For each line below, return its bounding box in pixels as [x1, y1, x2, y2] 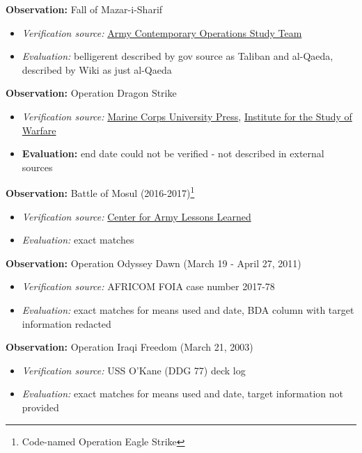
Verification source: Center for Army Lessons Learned [22, 209, 251, 223]
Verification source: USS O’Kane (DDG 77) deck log [22, 363, 246, 377]
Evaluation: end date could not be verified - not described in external [22, 146, 324, 161]
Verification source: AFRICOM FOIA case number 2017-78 [22, 279, 275, 294]
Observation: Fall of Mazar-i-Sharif [6, 2, 163, 16]
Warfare [22, 122, 56, 137]
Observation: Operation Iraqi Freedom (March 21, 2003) [6, 340, 253, 354]
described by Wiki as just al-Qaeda [22, 62, 172, 77]
